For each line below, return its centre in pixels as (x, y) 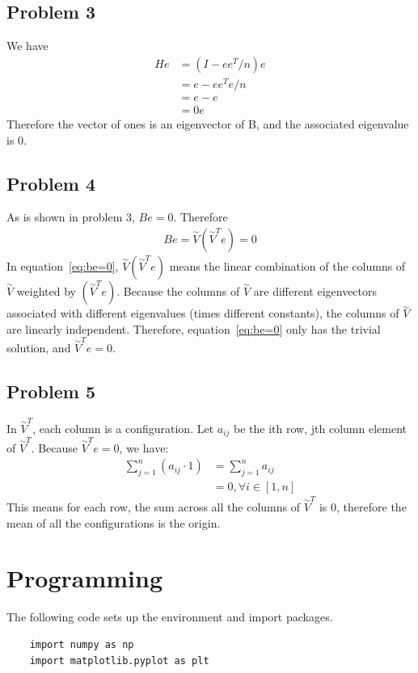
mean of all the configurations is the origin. (114, 522)
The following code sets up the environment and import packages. (170, 617)
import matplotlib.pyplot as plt (119, 660)
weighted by (46, 291)
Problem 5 (51, 391)
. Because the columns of (178, 291)
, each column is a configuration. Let (123, 428)
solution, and (39, 348)
